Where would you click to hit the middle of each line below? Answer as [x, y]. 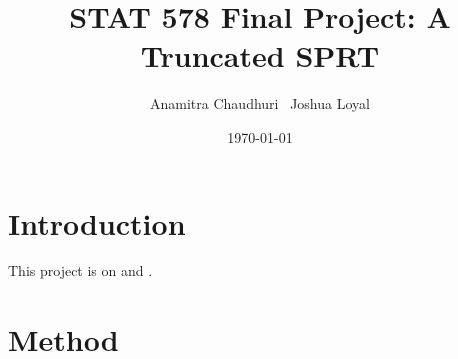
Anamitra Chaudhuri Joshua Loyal [260, 103]
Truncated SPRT [260, 55]
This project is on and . [80, 270]
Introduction [97, 222]
